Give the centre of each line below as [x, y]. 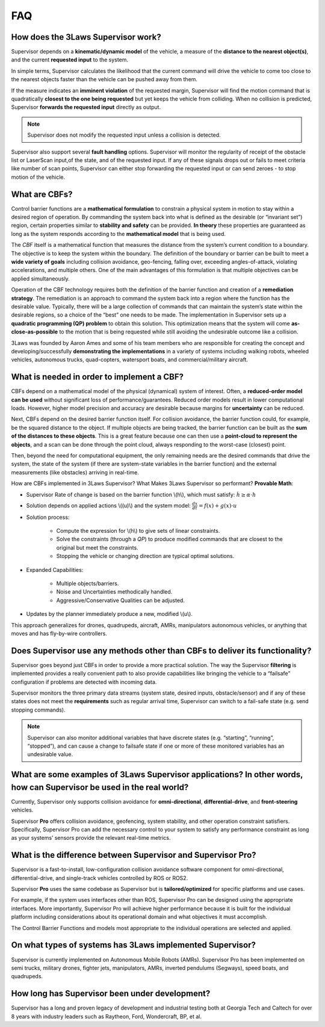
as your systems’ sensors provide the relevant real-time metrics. [91, 838]
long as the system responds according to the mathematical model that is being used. [118, 234]
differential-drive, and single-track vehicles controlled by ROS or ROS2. [100, 878]
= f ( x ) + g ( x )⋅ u [218, 505]
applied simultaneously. [41, 278]
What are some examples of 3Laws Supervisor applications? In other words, [157, 774]
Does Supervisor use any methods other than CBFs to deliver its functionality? [161, 650]
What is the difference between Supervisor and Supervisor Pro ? [134, 855]
